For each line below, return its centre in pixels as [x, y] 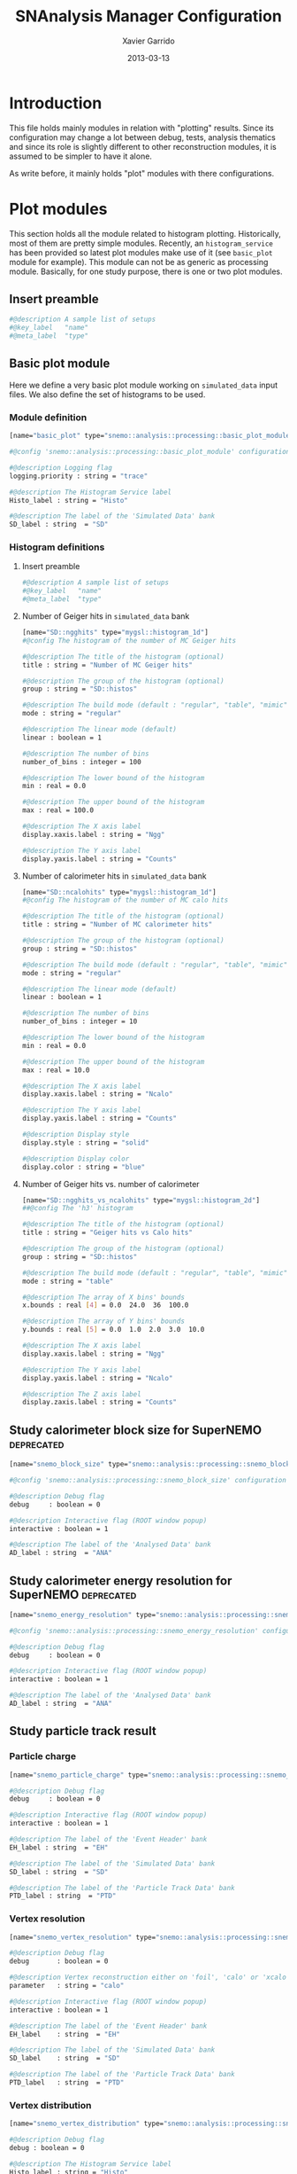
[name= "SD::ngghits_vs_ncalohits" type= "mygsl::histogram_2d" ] [141, 1200]
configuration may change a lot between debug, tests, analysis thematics [142, 137]
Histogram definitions [57, 547]
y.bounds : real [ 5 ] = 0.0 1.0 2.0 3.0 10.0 [113, 1330]
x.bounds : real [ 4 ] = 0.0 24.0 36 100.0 [105, 1305]
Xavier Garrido [148, 41]
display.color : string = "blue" [84, 1167]
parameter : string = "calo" [67, 1986]
